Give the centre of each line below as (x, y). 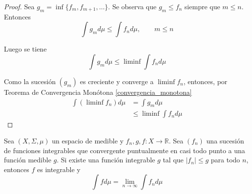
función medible (28, 160)
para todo (225, 160)
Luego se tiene (25, 49)
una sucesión (225, 141)
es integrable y (59, 169)
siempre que (202, 6)
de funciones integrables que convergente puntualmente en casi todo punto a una (125, 150)
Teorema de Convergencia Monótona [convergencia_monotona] (98, 92)
